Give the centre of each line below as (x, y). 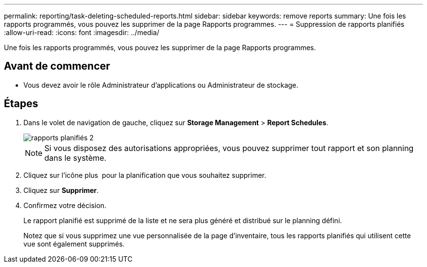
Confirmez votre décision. (65, 205)
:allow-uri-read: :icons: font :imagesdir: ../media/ (82, 32)
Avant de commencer (57, 66)
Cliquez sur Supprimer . (61, 190)
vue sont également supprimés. (74, 244)
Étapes (21, 104)
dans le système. (76, 158)
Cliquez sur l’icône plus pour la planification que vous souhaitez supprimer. (145, 175)
